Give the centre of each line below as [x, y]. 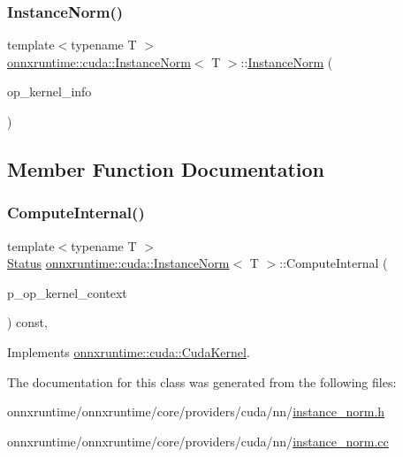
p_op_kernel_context [67, 292]
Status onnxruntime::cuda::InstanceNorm [118, 263]
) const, [27, 322]
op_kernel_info [49, 91]
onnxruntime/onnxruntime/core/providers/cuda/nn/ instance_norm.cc [198, 441]
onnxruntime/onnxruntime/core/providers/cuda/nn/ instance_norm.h [196, 411]
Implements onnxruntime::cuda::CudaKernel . [129, 351]
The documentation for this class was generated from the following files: [202, 381]
